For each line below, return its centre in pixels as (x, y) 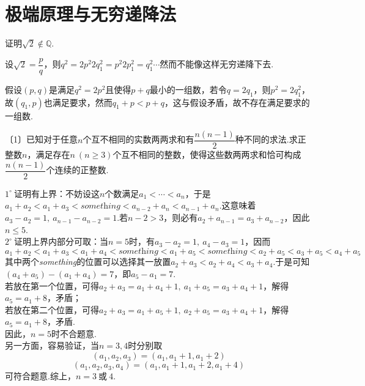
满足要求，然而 (82, 102)
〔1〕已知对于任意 (41, 139)
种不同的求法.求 (266, 139)
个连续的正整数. (77, 170)
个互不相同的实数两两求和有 (138, 139)
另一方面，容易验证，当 (52, 345)
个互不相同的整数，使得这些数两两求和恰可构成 (207, 154)
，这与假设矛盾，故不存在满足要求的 (237, 102)
